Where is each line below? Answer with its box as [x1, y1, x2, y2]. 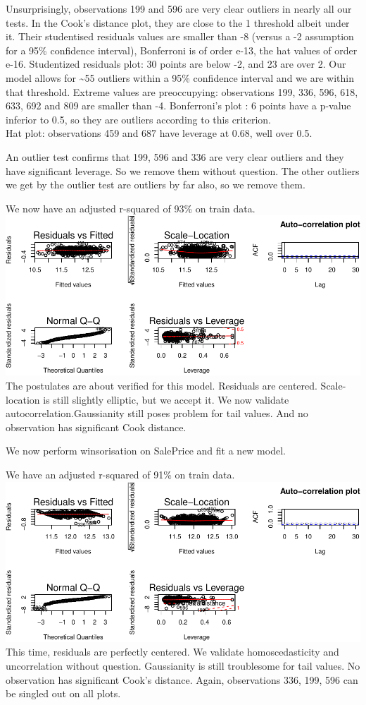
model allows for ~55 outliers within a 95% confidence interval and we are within [6, 70, 354, 85]
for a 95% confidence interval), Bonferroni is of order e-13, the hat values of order [6, 42, 358, 57]
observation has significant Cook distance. [6, 419, 187, 434]
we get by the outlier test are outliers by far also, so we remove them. [6, 177, 305, 192]
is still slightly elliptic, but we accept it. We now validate [43, 392, 289, 406]
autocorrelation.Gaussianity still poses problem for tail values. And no [6, 406, 308, 421]
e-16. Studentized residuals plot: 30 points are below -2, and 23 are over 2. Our [6, 56, 346, 71]
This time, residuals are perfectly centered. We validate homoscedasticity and [6, 644, 339, 659]
